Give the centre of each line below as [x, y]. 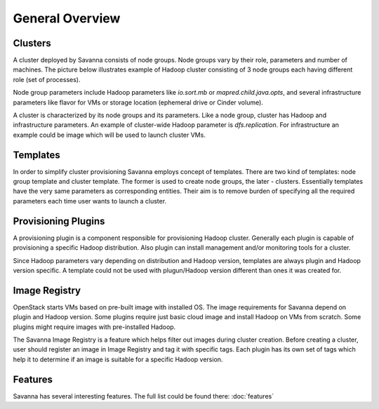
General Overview [67, 18]
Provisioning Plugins [59, 221]
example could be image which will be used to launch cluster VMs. [109, 135]
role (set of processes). [47, 79]
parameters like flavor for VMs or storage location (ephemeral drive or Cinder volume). [138, 102]
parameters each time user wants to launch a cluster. [90, 201]
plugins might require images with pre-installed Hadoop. [94, 327]
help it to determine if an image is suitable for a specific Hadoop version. [118, 359]
